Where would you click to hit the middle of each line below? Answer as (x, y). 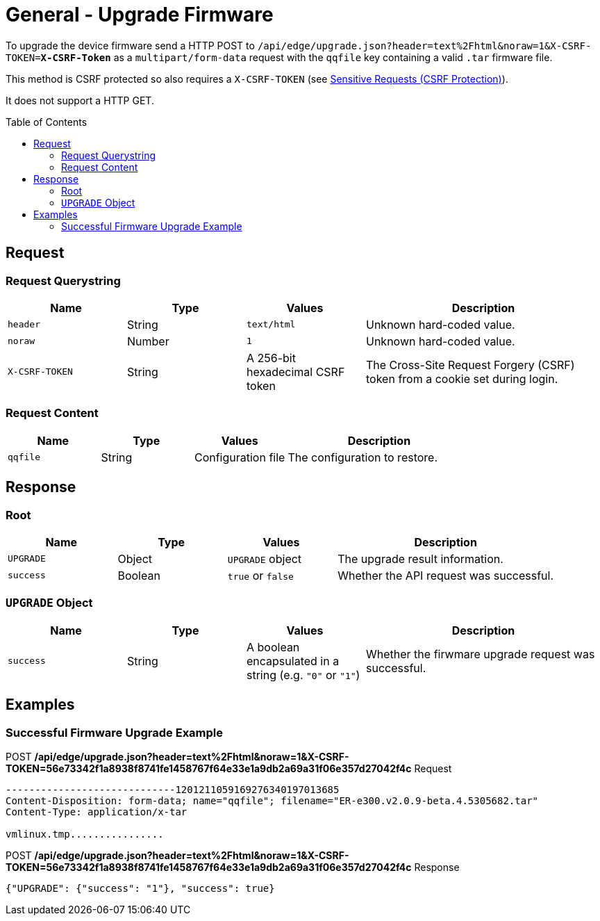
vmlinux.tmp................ (85, 834)
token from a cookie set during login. (462, 378)
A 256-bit (271, 358)
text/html (271, 325)
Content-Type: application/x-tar (97, 812)
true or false (260, 575)
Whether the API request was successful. (446, 575)
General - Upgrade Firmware (140, 15)
